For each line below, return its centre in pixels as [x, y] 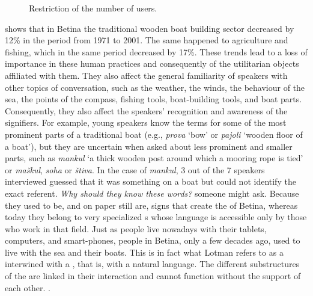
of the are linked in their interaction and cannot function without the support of [153, 276]
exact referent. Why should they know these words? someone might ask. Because [152, 193]
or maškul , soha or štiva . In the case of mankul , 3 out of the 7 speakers [135, 169]
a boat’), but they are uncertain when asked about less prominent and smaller [149, 146]
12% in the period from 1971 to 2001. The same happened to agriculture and [147, 40]
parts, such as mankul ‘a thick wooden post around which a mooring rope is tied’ [154, 158]
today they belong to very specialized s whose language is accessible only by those [156, 217]
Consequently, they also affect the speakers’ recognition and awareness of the [146, 110]
